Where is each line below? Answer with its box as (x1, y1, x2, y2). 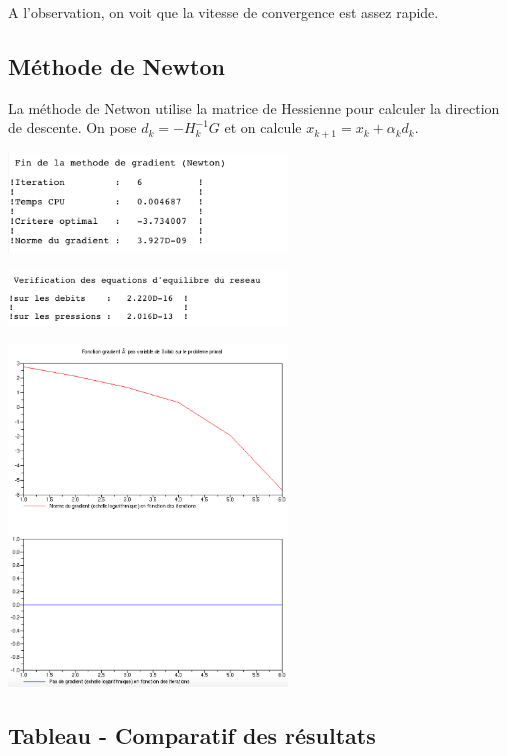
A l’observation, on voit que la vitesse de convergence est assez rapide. (8, 2, 439, 22)
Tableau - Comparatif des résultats (8, 720, 376, 751)
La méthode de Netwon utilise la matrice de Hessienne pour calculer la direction (8, 97, 500, 118)
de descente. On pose (8, 117, 137, 138)
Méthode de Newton (8, 50, 225, 81)
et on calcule (224, 117, 302, 138)
